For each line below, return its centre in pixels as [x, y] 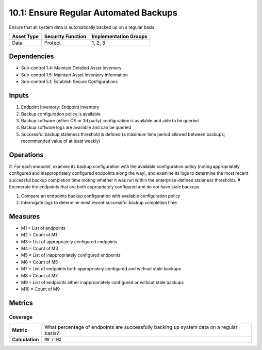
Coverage [21, 317]
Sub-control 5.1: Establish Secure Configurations [70, 82]
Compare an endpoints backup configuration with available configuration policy [101, 196]
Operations [26, 155]
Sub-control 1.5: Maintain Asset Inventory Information [74, 75]
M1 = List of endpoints [43, 228]
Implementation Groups [119, 36]
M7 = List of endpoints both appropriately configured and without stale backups [101, 269]
